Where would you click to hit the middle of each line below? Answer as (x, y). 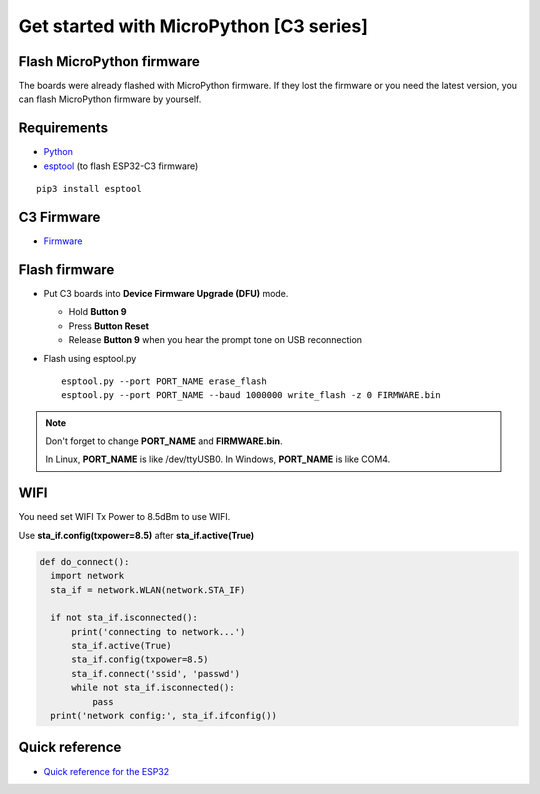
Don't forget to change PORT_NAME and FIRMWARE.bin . (164, 441)
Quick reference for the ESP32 (106, 771)
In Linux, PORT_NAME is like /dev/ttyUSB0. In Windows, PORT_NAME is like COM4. (218, 459)
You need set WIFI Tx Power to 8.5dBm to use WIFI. (124, 517)
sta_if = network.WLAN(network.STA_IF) (148, 589)
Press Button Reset (109, 326)
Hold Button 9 (97, 312)
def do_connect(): (84, 561)
